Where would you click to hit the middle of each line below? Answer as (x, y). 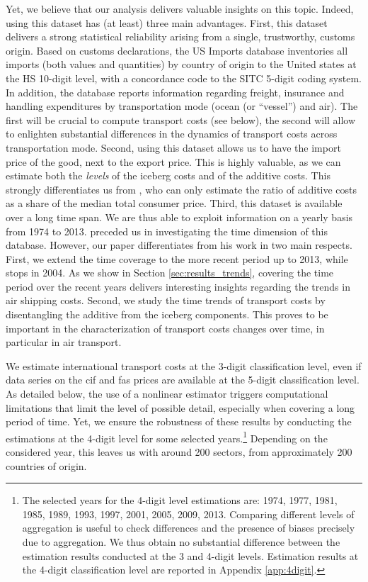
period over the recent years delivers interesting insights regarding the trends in (178, 286)
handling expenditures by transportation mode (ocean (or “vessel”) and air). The (182, 106)
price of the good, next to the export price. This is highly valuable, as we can (173, 161)
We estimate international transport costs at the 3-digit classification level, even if (184, 365)
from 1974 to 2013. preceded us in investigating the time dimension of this (167, 231)
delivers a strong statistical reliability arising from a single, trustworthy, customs (180, 37)
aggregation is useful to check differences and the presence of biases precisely (189, 528)
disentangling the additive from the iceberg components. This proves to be (167, 314)
